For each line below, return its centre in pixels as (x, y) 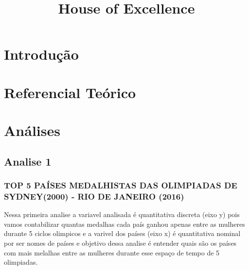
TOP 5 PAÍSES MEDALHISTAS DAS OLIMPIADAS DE (121, 185)
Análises (32, 130)
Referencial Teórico (70, 92)
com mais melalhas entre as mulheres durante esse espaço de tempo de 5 (112, 252)
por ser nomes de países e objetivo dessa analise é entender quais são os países (120, 243)
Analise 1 (28, 161)
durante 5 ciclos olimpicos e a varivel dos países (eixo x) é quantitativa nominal (122, 233)
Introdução (41, 54)
